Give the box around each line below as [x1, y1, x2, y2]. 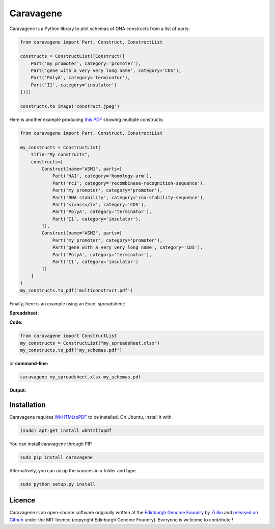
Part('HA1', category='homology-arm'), [52, 173, 152, 179]
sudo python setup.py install [20, 481, 96, 487]
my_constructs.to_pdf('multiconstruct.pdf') [20, 287, 133, 293]
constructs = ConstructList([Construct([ [20, 54, 125, 59]
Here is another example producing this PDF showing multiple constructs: [9, 116, 164, 123]
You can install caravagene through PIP [9, 441, 92, 447]
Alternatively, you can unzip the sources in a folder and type [9, 467, 136, 473]
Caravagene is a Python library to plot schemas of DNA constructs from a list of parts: [9, 26, 190, 32]
